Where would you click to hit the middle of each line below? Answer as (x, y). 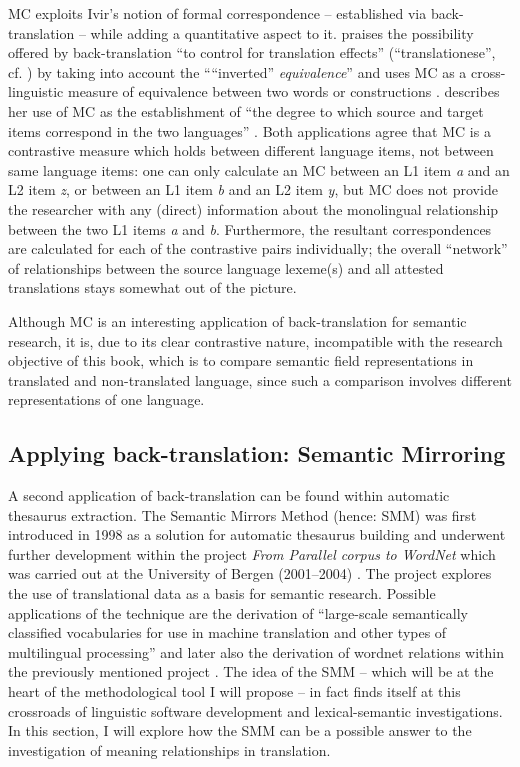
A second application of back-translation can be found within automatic (229, 495)
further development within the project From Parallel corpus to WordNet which (252, 553)
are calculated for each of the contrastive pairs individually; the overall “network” (258, 248)
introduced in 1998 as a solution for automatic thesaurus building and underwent (257, 534)
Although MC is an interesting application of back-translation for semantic (237, 320)
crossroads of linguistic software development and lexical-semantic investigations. (255, 710)
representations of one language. (106, 399)
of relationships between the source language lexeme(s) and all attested (226, 267)
